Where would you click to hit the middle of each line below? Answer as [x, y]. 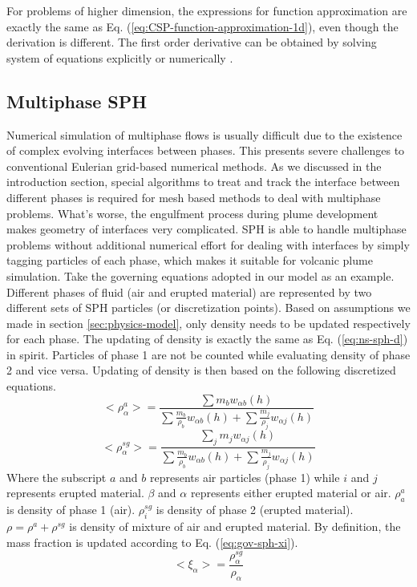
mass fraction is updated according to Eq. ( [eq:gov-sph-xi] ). [152, 542]
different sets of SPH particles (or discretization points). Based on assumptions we [208, 308]
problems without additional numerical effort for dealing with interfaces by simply [208, 244]
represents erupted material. [75, 493]
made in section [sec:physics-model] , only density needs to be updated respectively [208, 323]
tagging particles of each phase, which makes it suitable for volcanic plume [190, 260]
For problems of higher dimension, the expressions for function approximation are [207, 10]
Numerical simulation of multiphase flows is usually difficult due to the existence [204, 134]
